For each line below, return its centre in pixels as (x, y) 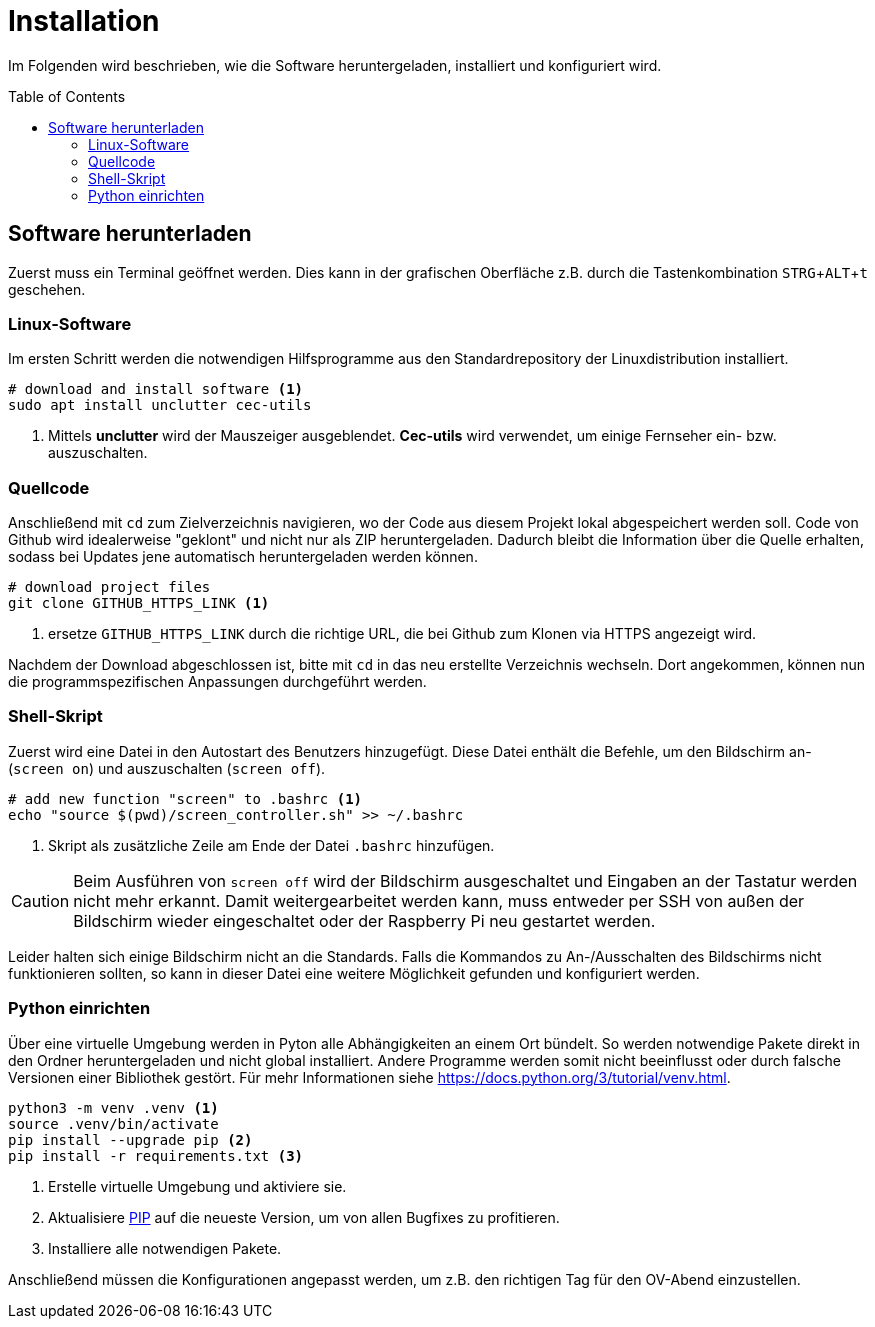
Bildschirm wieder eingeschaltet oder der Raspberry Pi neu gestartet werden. (364, 920)
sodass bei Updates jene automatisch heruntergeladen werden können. (243, 557)
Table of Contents (67, 96)
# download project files (109, 587)
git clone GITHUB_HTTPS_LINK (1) (139, 603)
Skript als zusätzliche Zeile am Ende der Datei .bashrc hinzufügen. (271, 845)
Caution (40, 900)
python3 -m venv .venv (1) (113, 1107)
